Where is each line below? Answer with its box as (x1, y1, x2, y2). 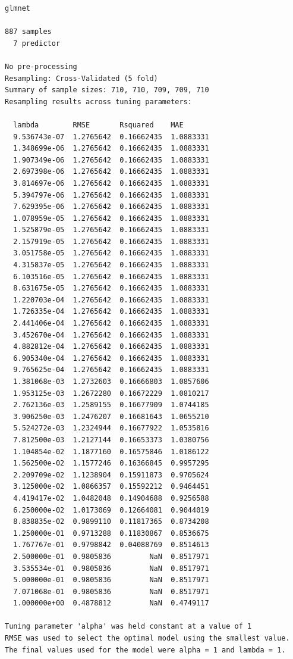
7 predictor (13, 39, 61, 48)
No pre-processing (5, 62, 77, 71)
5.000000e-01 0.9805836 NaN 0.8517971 (13, 576, 209, 585)
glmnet (5, 4, 30, 13)
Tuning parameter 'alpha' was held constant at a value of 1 (5, 622, 252, 631)
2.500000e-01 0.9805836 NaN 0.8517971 (13, 552, 209, 561)
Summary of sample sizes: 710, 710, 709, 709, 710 (5, 86, 209, 95)
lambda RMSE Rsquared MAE (13, 120, 184, 129)
